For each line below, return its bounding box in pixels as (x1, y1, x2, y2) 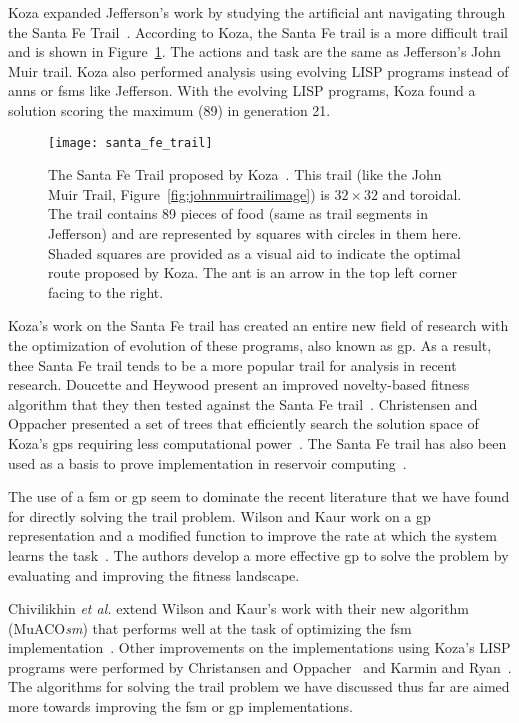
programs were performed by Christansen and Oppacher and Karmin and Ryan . (8, 656, 512, 677)
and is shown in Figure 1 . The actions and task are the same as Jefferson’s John (8, 41, 501, 62)
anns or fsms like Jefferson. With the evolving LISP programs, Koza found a (8, 80, 476, 101)
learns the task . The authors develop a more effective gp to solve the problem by (8, 544, 509, 565)
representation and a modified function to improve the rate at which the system (8, 525, 497, 546)
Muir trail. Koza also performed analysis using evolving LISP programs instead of (8, 60, 509, 81)
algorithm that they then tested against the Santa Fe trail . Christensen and (8, 393, 478, 414)
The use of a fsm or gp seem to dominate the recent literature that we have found (8, 486, 510, 507)
